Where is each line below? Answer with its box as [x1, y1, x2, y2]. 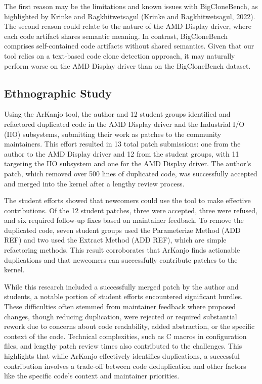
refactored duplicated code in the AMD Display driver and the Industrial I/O [4, 118, 245, 129]
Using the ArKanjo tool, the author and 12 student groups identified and [4, 109, 231, 119]
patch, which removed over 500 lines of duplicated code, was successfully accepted [4, 168, 257, 178]
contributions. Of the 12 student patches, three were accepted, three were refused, [4, 205, 258, 215]
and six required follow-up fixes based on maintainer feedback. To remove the [4, 215, 244, 225]
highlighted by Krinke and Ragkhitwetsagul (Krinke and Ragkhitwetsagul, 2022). [4, 11, 255, 21]
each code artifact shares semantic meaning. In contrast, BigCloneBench [4, 30, 228, 41]
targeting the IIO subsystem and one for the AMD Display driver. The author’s [4, 158, 251, 169]
